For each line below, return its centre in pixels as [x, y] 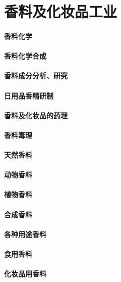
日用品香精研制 [29, 95]
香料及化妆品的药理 [36, 115]
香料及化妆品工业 [61, 11]
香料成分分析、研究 [36, 76]
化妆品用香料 [25, 274]
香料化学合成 [25, 56]
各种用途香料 [25, 234]
